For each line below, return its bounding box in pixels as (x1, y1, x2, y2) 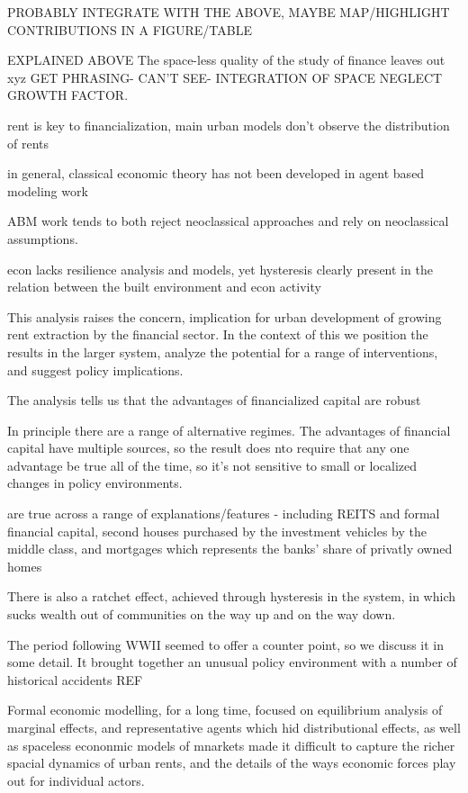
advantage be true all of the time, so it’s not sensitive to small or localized (7, 455, 418, 474)
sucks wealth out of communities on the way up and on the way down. (7, 605, 396, 624)
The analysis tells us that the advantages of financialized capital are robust (7, 391, 421, 410)
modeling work (7, 181, 88, 200)
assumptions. (7, 229, 78, 248)
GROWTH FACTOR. (7, 86, 129, 104)
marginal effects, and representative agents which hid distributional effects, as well (7, 718, 461, 736)
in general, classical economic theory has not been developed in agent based (7, 164, 425, 183)
